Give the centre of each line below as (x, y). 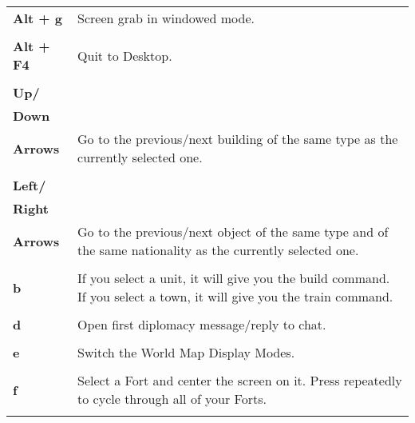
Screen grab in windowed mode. (166, 18)
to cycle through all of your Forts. (172, 399)
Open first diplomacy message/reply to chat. (202, 324)
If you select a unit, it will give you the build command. (234, 278)
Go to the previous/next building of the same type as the (238, 139)
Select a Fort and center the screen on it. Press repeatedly (240, 380)
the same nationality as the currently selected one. (218, 250)
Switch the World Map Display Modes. (186, 352)
